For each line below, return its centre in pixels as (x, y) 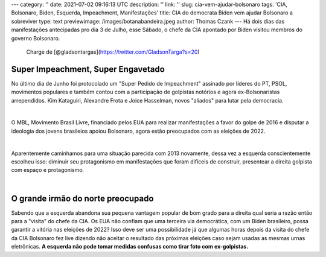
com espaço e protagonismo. (48, 170)
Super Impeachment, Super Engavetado (88, 69)
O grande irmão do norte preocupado (82, 198)
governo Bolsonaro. (36, 38)
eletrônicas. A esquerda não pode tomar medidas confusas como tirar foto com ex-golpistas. (130, 247)
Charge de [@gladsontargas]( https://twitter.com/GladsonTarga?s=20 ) (113, 52)
